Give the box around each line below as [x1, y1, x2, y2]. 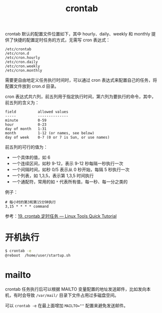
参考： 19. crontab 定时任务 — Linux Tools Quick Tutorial [5, 213, 117, 219]
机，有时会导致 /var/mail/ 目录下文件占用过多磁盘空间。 [5, 292, 119, 298]
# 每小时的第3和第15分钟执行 [5, 200, 56, 205]
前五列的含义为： [5, 100, 39, 106]
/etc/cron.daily [5, 59, 38, 65]
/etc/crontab [5, 47, 32, 52]
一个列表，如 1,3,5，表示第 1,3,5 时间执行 [12, 173, 94, 179]
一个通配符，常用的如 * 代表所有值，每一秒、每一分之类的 [12, 179, 128, 185]
